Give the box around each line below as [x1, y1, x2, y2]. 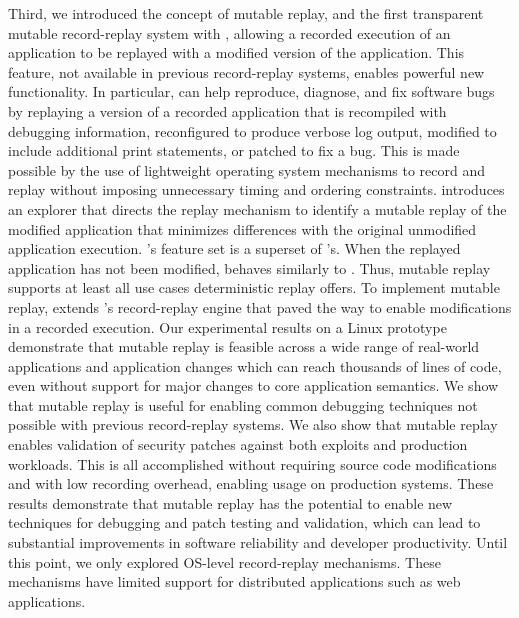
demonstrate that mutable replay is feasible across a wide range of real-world [8, 336, 480, 357]
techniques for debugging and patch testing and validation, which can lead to [8, 512, 481, 533]
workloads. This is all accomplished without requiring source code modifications [8, 453, 497, 474]
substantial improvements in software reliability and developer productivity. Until [8, 532, 508, 553]
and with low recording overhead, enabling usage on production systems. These [8, 473, 494, 494]
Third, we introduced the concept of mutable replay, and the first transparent [8, 3, 484, 23]
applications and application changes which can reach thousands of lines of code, [8, 355, 502, 376]
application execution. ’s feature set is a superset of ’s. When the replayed [8, 238, 461, 259]
